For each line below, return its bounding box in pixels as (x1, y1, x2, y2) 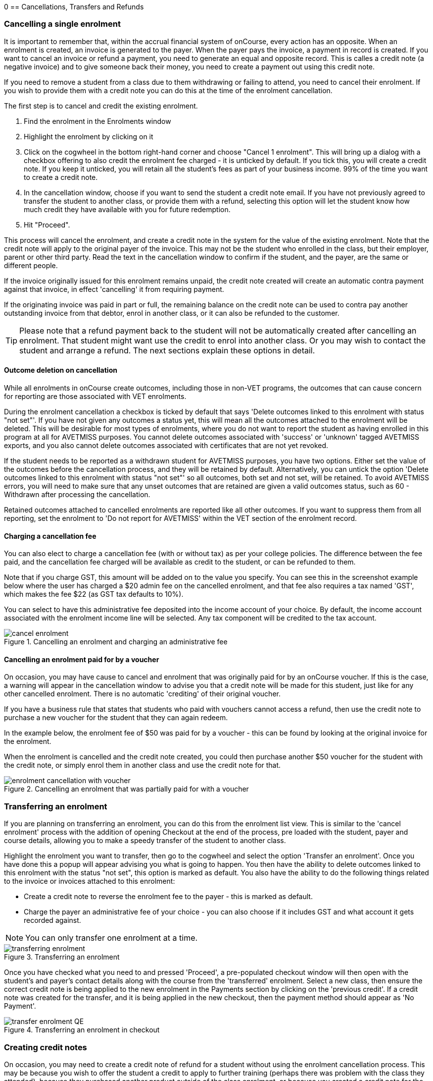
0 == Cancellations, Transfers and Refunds (4, 2, 144, 11)
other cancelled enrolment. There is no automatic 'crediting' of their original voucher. (4, 689, 281, 698)
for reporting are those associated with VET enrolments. (4, 392, 187, 400)
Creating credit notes (4, 1042, 87, 1052)
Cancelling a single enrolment (4, 19, 121, 29)
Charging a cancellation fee (4, 531, 96, 540)
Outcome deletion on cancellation (4, 366, 117, 375)
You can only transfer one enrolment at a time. (25, 933, 198, 943)
